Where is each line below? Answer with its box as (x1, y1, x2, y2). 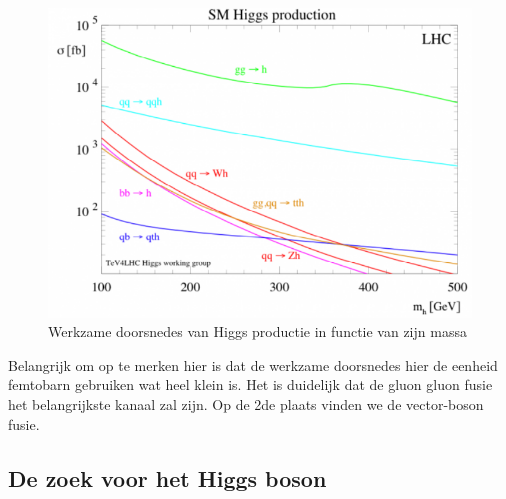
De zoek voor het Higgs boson (8, 462, 327, 493)
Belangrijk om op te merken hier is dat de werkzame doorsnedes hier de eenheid (8, 354, 498, 375)
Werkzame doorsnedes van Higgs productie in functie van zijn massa (48, 321, 467, 342)
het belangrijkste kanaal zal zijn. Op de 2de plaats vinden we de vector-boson (8, 393, 484, 414)
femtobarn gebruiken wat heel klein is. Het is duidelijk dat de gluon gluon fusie (8, 374, 493, 395)
